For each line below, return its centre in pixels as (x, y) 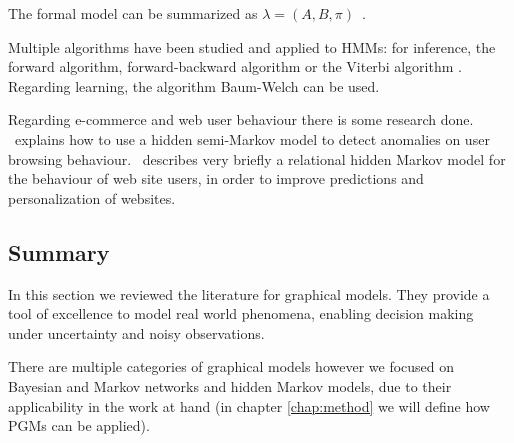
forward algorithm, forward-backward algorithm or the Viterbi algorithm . (235, 66)
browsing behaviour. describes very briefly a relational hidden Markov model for (257, 158)
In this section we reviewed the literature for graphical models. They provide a (249, 293)
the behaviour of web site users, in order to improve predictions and (216, 178)
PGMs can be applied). (79, 425)
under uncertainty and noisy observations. (136, 332)
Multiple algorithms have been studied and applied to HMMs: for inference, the (252, 46)
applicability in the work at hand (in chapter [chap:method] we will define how (249, 405)
